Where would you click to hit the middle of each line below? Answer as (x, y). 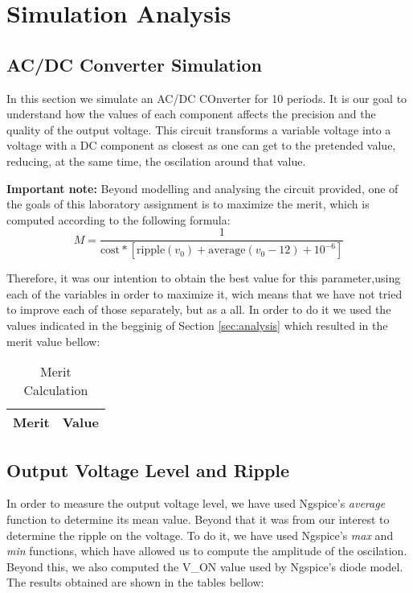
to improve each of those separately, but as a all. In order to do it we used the (199, 309)
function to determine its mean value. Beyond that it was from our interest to (198, 519)
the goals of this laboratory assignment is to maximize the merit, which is (188, 204)
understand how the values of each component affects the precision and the (191, 114)
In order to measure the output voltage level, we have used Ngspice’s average (196, 503)
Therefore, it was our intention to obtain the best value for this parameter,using (204, 278)
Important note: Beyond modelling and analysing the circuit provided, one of (202, 188)
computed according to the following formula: (119, 219)
